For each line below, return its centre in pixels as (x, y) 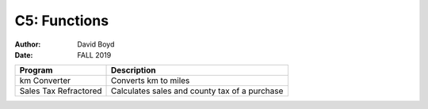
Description (134, 70)
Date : (24, 54)
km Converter (45, 81)
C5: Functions (62, 21)
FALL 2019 (94, 54)
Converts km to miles (151, 81)
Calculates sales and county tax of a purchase (197, 91)
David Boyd (96, 44)
